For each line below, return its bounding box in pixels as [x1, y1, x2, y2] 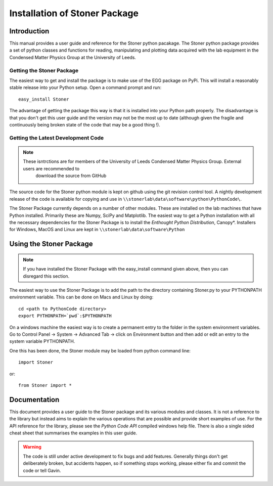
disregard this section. [23, 273, 70, 279]
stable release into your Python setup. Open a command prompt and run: [9, 84, 162, 91]
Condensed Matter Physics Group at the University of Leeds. [9, 54, 136, 60]
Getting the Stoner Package [9, 67, 79, 74]
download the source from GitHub [35, 172, 107, 179]
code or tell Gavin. [23, 467, 61, 473]
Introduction [9, 27, 50, 35]
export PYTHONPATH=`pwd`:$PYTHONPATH [18, 313, 112, 319]
